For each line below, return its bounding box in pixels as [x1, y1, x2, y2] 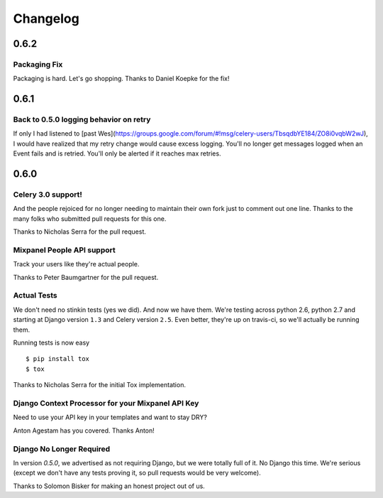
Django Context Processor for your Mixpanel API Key [13, 398, 199, 408]
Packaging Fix [13, 59, 63, 69]
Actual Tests [13, 291, 58, 301]
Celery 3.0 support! [13, 190, 83, 200]
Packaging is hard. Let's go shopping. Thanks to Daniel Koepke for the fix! [13, 75, 230, 83]
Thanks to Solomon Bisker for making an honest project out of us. [13, 482, 205, 490]
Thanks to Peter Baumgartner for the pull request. [13, 273, 159, 281]
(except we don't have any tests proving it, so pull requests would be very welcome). [13, 469, 262, 477]
